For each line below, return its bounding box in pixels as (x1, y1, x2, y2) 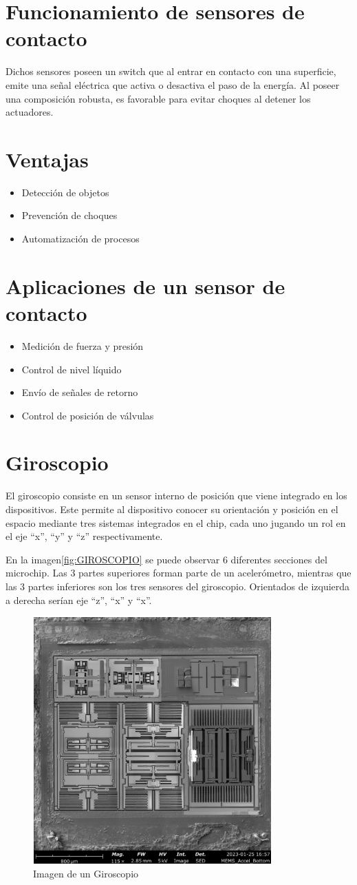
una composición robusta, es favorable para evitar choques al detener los (6, 91, 311, 105)
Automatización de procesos (21, 231, 140, 245)
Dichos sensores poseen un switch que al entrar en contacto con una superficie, (6, 64, 336, 79)
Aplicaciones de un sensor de (6, 271, 285, 300)
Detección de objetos (21, 185, 109, 199)
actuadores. (6, 105, 54, 119)
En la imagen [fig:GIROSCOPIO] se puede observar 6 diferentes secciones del (6, 552, 327, 566)
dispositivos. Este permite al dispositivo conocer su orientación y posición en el (6, 502, 338, 516)
